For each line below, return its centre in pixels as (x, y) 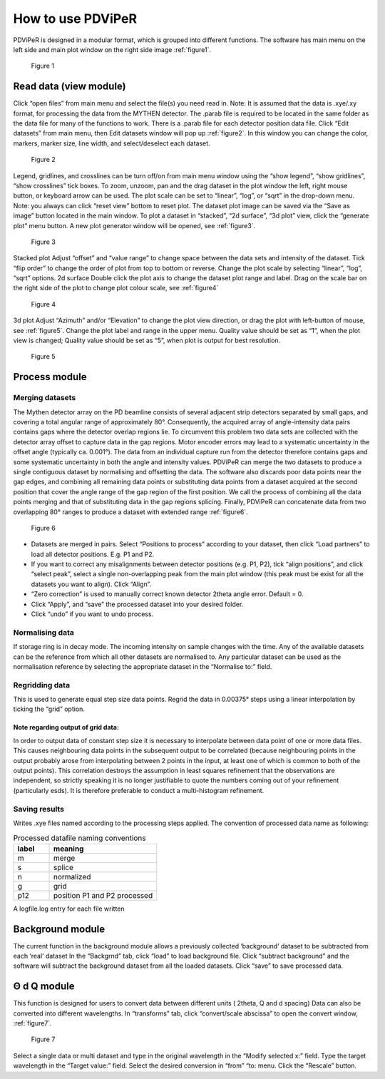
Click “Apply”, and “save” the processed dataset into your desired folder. (137, 604)
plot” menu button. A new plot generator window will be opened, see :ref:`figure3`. (134, 225)
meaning (69, 849)
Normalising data (43, 633)
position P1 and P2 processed (103, 895)
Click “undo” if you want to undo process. (92, 614)
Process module (50, 377)
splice (64, 867)
